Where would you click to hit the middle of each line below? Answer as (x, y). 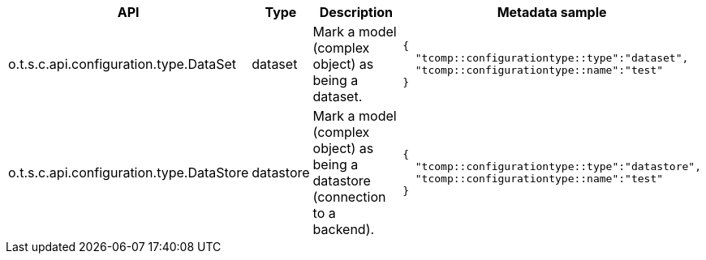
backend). (344, 229)
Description (356, 12)
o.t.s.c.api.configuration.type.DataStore (129, 173)
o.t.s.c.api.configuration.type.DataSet (123, 64)
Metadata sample (552, 12)
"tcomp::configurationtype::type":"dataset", (552, 58)
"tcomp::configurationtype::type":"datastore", (558, 166)
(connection (349, 197)
